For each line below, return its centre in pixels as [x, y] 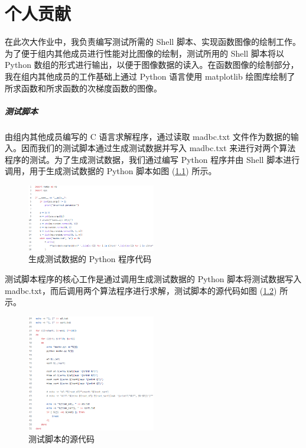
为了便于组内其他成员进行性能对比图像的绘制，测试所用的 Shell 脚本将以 [144, 53]
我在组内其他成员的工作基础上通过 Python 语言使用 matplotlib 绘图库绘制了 [150, 76]
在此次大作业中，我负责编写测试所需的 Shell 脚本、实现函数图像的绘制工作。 [153, 42]
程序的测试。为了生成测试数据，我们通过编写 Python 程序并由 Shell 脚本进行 [152, 159]
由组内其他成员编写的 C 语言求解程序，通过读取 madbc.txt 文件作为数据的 [148, 136]
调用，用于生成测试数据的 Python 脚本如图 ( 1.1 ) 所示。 [111, 171]
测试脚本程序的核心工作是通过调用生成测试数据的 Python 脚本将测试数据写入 [153, 279]
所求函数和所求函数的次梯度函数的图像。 [83, 88]
